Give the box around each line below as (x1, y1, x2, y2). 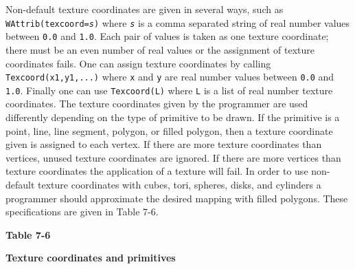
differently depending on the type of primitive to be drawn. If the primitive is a (5, 110, 340, 124)
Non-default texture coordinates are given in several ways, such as (5, 2, 284, 16)
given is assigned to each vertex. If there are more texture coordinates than (5, 137, 322, 151)
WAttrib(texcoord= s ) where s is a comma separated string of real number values (5, 15, 350, 30)
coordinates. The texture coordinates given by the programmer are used (5, 96, 308, 111)
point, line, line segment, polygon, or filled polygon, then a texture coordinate (5, 123, 333, 138)
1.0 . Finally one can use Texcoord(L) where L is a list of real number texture (5, 83, 333, 97)
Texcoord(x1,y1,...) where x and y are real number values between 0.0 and (5, 69, 334, 84)
